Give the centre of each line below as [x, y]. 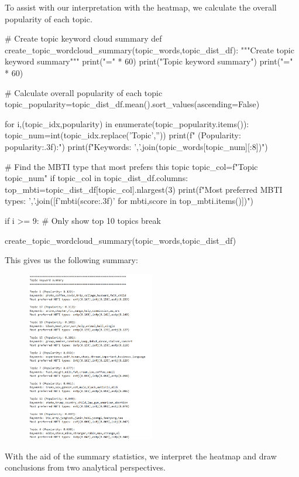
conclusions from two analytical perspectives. [85, 467]
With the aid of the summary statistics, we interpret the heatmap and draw [141, 456]
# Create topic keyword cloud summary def [83, 38]
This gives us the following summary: [71, 260]
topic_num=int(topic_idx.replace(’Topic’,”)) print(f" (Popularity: [123, 135]
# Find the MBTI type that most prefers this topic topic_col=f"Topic [131, 166]
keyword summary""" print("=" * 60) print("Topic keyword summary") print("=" [149, 61]
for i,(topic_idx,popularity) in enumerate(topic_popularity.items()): [127, 123]
